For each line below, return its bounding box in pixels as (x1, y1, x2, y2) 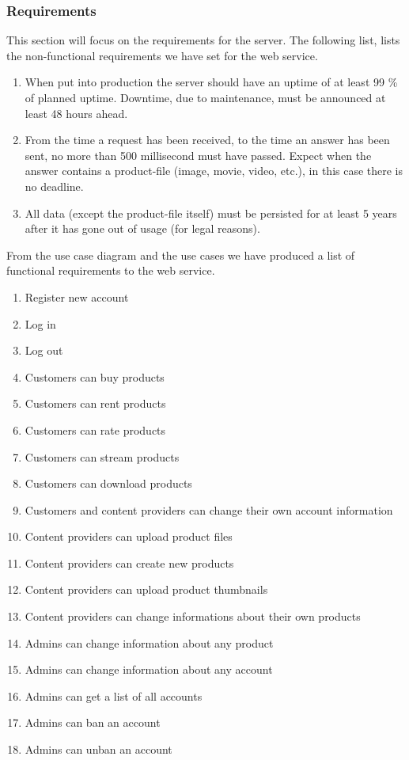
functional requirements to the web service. (6, 262, 215, 279)
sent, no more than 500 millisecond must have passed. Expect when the (25, 146, 372, 163)
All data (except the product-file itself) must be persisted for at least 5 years (25, 204, 397, 221)
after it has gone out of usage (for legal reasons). (25, 220, 260, 237)
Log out (25, 342, 63, 359)
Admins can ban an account (25, 714, 161, 731)
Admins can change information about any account (25, 661, 273, 678)
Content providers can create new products (25, 554, 234, 571)
